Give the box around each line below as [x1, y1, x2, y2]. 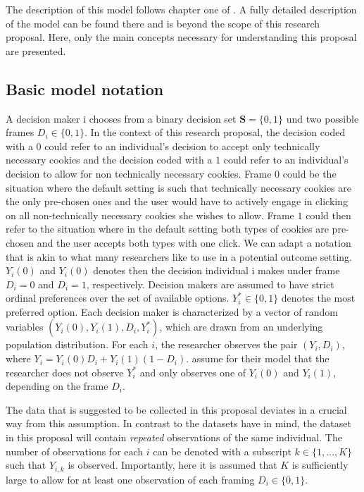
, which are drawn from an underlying [159, 319, 323, 334]
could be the [282, 166, 337, 180]
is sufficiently [291, 457, 349, 472]
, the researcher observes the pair [155, 337, 298, 352]
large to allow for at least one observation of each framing [6, 472, 255, 486]
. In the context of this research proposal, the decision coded [84, 125, 346, 140]
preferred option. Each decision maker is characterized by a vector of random [6, 304, 338, 319]
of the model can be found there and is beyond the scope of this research [6, 16, 320, 30]
